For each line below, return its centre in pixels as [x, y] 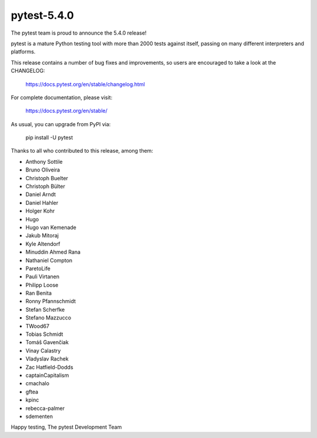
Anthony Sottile [44, 161]
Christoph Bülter [45, 186]
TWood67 [38, 326]
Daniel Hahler [42, 203]
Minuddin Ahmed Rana [53, 252]
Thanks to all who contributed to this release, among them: [82, 151]
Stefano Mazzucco [48, 318]
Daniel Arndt [41, 194]
